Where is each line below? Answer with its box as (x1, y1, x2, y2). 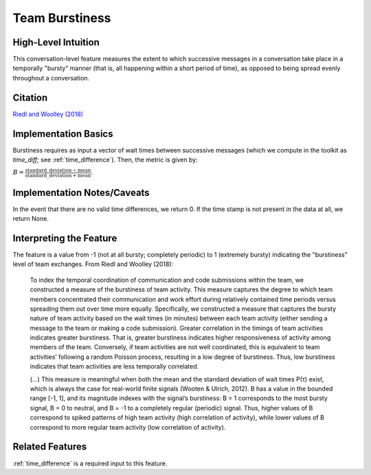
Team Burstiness (12, 10, 111, 25)
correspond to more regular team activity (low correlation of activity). (30, 423, 226, 431)
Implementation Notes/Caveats (12, 186, 150, 199)
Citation (12, 91, 48, 103)
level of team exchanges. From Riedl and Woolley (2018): (12, 260, 174, 268)
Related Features (12, 441, 87, 453)
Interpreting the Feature (12, 232, 117, 244)
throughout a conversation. (12, 74, 89, 82)
